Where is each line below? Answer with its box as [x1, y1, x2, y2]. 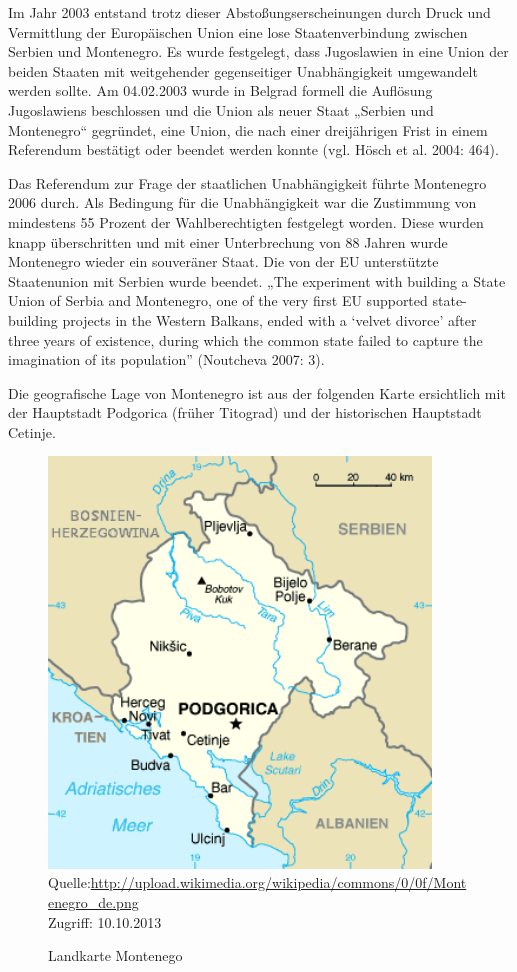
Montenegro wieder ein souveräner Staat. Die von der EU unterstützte [8, 251, 439, 272]
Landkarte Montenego [48, 945, 183, 966]
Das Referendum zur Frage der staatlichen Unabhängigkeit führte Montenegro [8, 172, 487, 193]
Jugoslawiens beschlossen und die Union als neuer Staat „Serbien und [8, 99, 434, 120]
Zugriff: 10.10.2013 [48, 911, 162, 932]
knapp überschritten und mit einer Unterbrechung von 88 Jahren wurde [8, 231, 448, 252]
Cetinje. [8, 421, 56, 442]
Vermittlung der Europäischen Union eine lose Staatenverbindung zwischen [8, 21, 468, 42]
